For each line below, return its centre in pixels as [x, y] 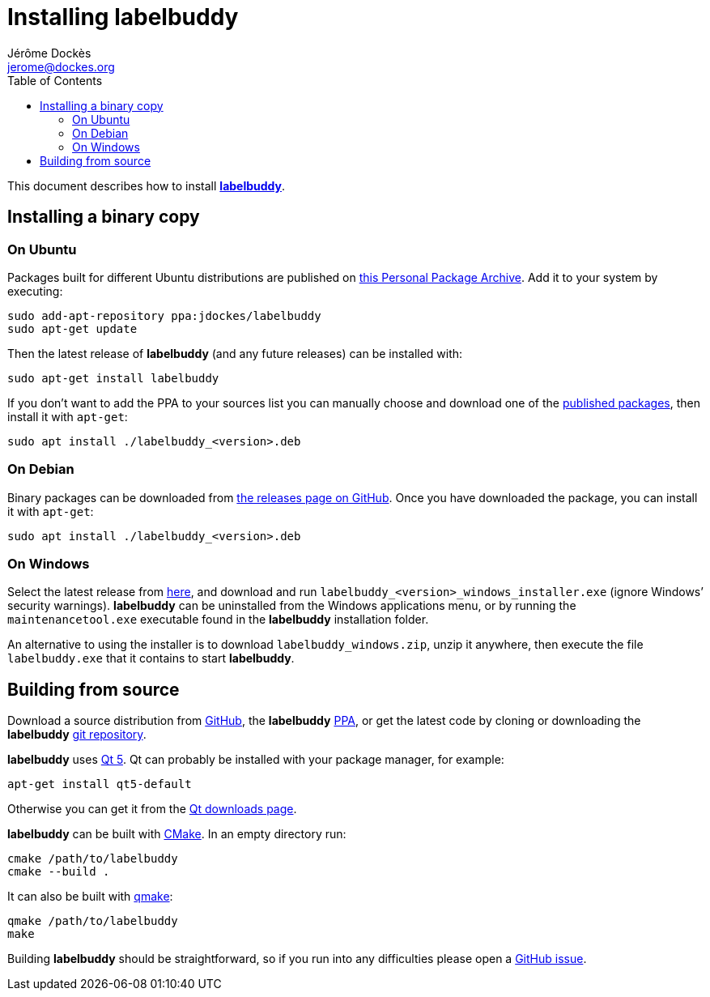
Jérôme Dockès [49, 53]
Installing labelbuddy [123, 17]
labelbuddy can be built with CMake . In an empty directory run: [177, 834]
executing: [35, 291]
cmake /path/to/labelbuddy [93, 859]
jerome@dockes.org [61, 66]
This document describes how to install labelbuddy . [147, 185]
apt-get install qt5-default [100, 784]
